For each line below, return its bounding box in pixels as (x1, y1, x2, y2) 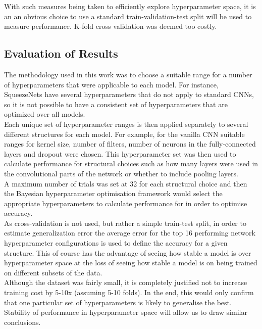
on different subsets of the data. (4, 267, 102, 277)
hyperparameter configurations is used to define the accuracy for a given (4, 238, 228, 248)
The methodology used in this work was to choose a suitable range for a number (4, 69, 252, 79)
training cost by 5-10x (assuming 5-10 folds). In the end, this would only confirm (4, 287, 254, 298)
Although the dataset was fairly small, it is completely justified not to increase (4, 277, 247, 288)
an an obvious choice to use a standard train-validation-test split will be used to (4, 11, 252, 21)
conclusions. (4, 316, 41, 327)
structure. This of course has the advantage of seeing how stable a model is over (4, 247, 251, 258)
